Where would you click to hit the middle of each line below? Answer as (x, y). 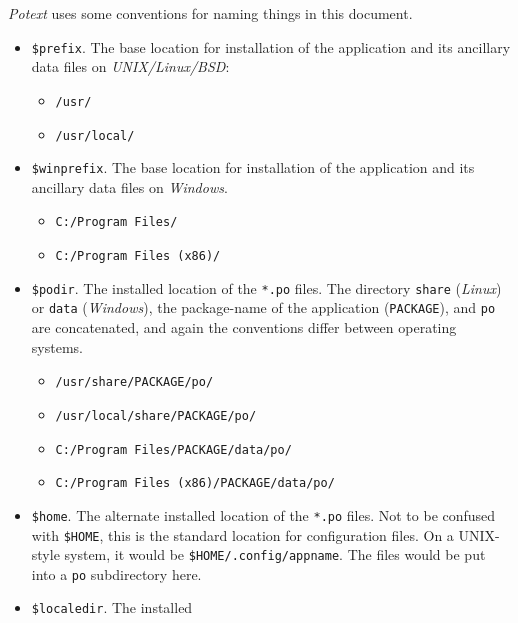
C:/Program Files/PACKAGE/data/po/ (173, 449)
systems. (57, 346)
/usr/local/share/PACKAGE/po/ (156, 415)
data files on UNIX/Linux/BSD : (130, 66)
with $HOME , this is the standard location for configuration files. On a (242, 534)
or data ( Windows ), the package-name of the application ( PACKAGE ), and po (263, 307)
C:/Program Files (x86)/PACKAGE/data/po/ (195, 483)
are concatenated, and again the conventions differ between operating (244, 327)
